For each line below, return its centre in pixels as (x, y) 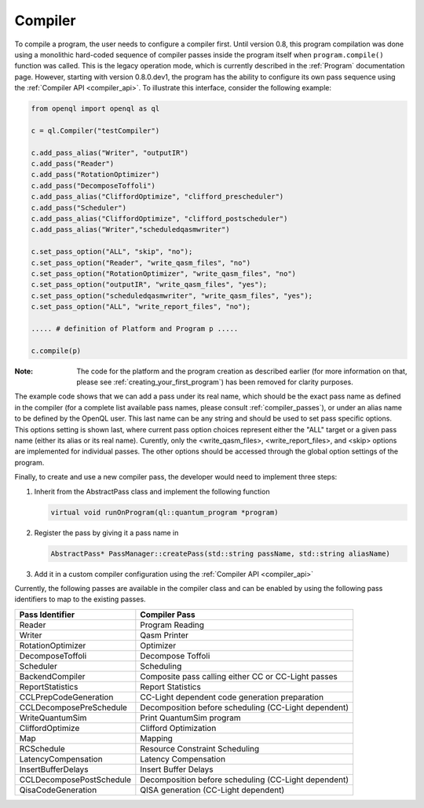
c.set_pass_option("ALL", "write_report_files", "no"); (141, 307)
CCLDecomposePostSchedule (75, 780)
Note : (24, 371)
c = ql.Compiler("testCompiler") (95, 130)
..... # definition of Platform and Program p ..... (135, 329)
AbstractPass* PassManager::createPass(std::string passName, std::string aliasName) (220, 553)
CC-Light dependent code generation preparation (232, 697)
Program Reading (172, 625)
